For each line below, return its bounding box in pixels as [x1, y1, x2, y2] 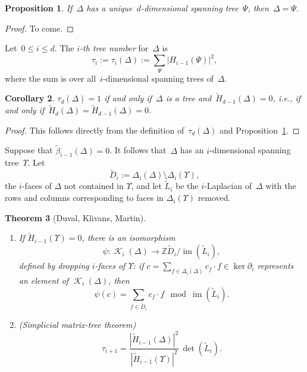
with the [265, 179, 296, 192]
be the [175, 179, 199, 192]
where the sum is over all [5, 72, 96, 84]
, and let [131, 179, 162, 192]
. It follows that [109, 144, 167, 156]
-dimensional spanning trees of [102, 72, 214, 84]
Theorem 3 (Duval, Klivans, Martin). [5, 211, 146, 224]
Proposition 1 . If [5, 2, 73, 14]
